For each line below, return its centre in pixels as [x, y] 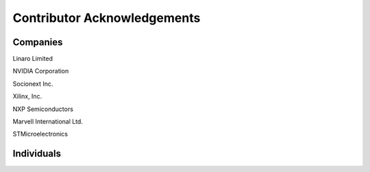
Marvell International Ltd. [48, 122]
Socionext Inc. [33, 84]
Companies [38, 42]
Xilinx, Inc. [27, 97]
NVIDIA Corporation [41, 71]
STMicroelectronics [40, 134]
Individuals [37, 154]
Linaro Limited [33, 59]
